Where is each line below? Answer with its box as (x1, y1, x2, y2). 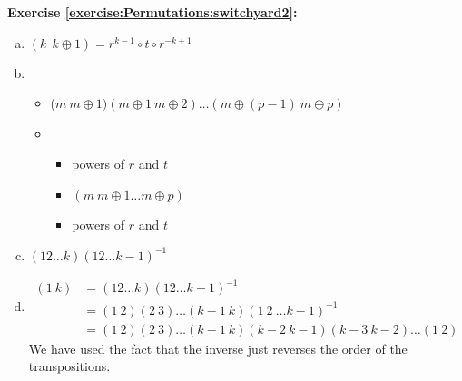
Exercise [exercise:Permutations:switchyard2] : (7, 3, 298, 21)
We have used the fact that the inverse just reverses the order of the (28, 338, 408, 357)
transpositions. (28, 357, 111, 376)
